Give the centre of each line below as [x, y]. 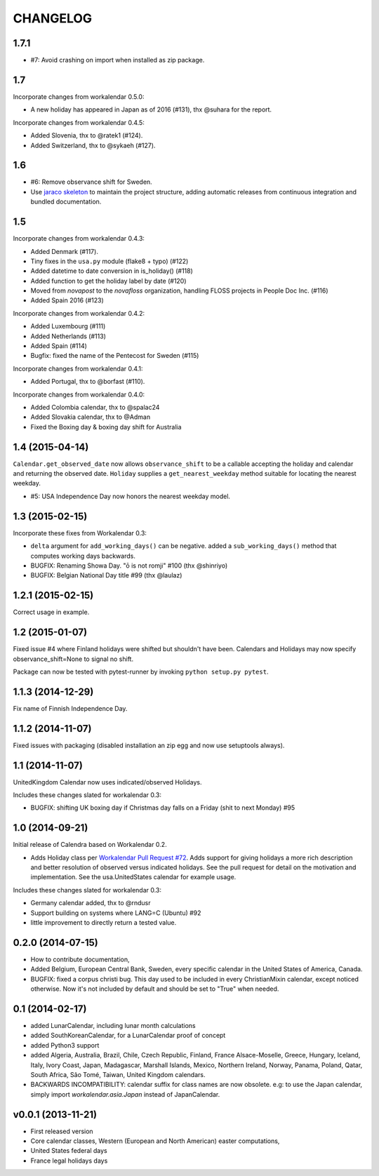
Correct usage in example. [51, 612]
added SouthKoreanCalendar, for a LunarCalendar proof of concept [128, 1036]
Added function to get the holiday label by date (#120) [108, 281]
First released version [62, 1131]
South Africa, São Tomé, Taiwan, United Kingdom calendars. [118, 1074]
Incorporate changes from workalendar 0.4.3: [79, 239]
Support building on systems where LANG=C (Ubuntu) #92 [116, 913]
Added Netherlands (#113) [68, 336]
